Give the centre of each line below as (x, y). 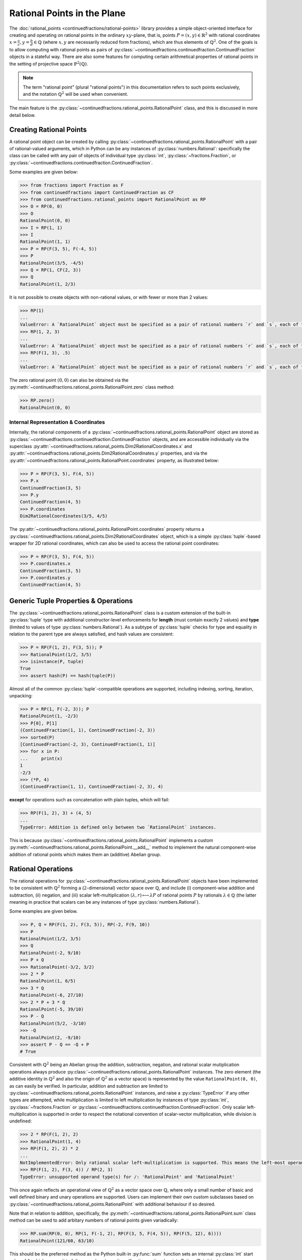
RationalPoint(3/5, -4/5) (52, 263)
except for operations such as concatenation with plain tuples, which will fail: (89, 800)
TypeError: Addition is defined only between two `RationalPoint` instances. (118, 827)
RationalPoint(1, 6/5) (48, 981)
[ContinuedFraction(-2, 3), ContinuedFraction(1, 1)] (88, 744)
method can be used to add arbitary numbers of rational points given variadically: (94, 1220)
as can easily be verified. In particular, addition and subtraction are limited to (89, 1086)
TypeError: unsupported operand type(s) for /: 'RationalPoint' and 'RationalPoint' (127, 1177)
